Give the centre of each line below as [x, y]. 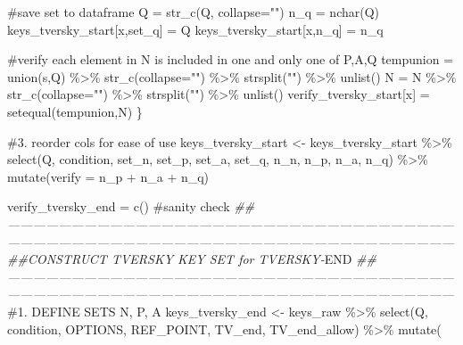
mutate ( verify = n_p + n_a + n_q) [108, 176]
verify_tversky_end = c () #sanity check [119, 206]
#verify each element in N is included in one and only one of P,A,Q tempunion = [231, 59]
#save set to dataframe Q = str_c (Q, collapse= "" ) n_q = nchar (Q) [194, 12]
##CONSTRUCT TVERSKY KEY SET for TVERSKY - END [180, 259]
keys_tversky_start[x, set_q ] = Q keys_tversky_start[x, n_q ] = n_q [195, 29]
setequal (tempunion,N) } [75, 111]
